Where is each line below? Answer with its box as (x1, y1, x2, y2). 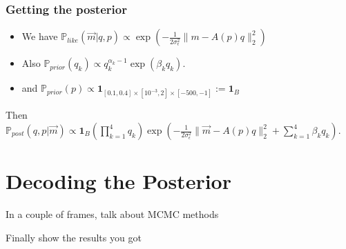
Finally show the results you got (6, 230, 142, 244)
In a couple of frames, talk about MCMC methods (6, 207, 219, 221)
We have (21, 29, 58, 43)
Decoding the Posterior (6, 167, 231, 195)
